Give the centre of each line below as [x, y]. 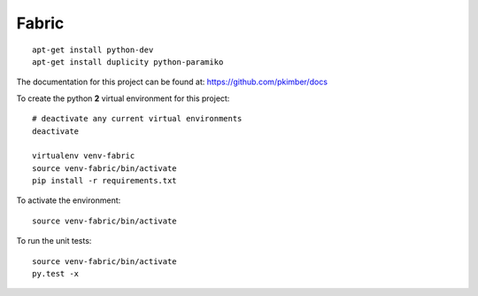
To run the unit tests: [54, 241]
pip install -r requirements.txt [104, 181]
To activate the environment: [69, 200]
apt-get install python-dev [93, 50]
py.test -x [56, 274]
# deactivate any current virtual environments [137, 119]
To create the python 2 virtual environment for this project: [123, 98]
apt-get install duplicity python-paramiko [128, 62]
